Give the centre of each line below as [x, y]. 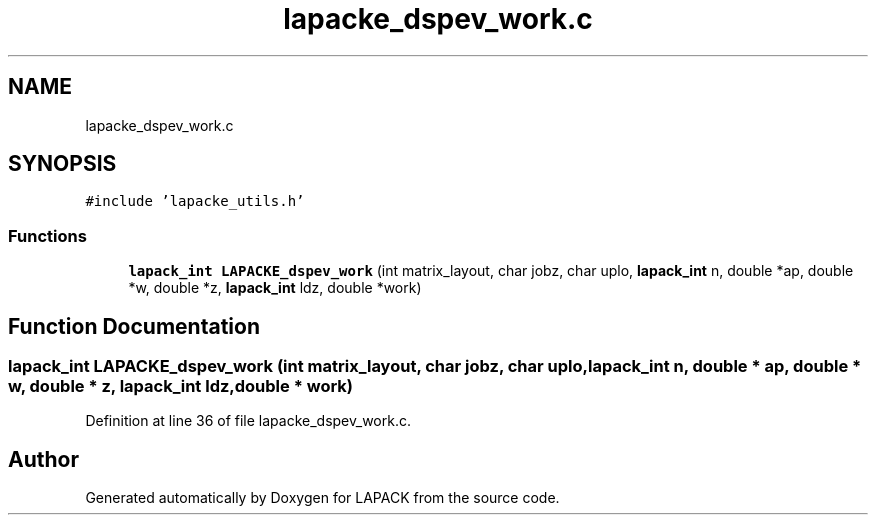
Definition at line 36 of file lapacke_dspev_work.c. [248, 421]
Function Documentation [134, 326]
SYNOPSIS [62, 164]
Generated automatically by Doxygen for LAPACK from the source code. [322, 498]
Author [43, 459]
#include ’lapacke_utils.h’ [195, 201]
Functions [47, 235]
